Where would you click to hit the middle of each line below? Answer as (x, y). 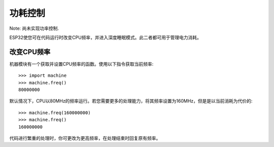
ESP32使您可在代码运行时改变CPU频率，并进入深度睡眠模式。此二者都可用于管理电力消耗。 (106, 37)
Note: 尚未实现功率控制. (34, 28)
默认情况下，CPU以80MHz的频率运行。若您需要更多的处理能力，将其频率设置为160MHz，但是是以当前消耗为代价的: (131, 101)
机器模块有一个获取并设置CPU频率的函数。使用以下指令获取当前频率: (81, 64)
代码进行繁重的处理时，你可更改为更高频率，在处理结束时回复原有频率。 (85, 138)
